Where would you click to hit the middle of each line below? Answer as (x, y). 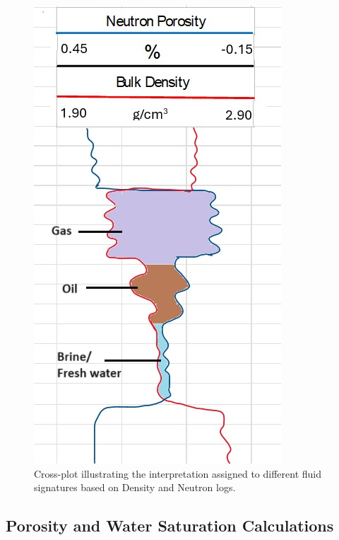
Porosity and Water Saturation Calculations (170, 525)
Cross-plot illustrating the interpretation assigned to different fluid (178, 473)
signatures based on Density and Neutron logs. (135, 487)
